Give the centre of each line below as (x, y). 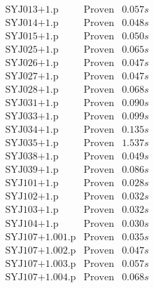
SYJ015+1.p (32, 37)
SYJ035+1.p (32, 144)
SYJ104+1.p (32, 224)
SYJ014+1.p (32, 24)
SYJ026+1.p (32, 64)
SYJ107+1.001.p (41, 237)
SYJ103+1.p (32, 210)
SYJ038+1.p (32, 157)
